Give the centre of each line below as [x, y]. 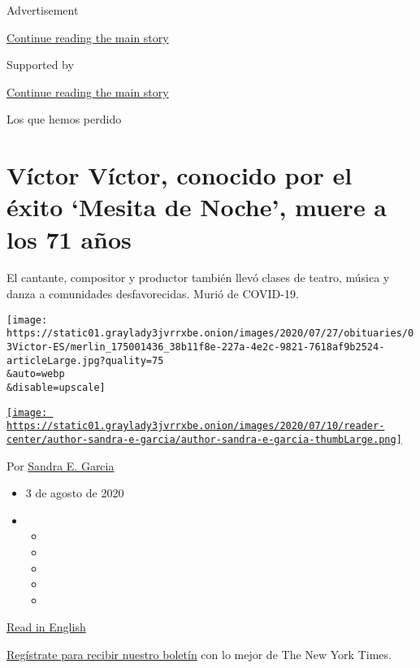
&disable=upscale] [56, 387]
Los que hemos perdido [64, 119]
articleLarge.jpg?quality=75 [85, 360]
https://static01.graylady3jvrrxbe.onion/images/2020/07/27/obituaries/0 [210, 334]
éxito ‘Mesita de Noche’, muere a [197, 207]
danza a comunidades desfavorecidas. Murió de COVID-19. [153, 294]
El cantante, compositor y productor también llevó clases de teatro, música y [198, 278]
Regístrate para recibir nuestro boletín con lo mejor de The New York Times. [199, 654]
